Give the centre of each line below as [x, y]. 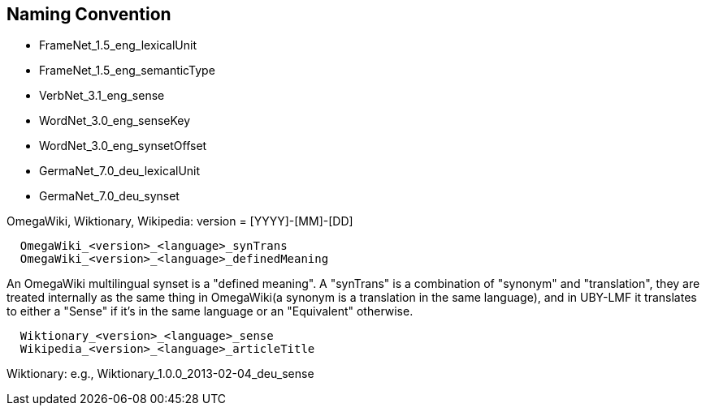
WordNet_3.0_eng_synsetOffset [123, 146]
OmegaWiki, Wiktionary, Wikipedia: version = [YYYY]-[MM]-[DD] [180, 221]
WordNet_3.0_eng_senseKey [115, 121]
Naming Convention [89, 14]
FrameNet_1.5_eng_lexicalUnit [118, 45]
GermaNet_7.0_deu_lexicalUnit [120, 171]
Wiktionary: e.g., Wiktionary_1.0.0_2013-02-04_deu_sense [160, 374]
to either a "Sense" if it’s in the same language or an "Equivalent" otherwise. [210, 311]
